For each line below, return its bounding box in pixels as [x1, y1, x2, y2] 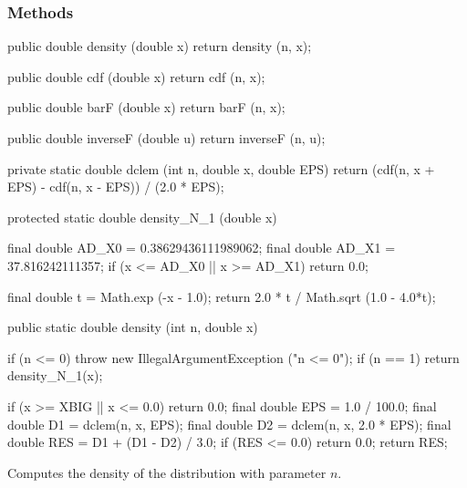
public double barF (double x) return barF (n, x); [7, 98, 285, 117]
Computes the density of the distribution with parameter [7, 462, 327, 482]
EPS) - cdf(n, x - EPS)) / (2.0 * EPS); [7, 177, 224, 196]
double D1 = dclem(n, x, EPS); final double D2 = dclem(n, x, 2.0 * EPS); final [7, 414, 451, 433]
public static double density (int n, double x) [7, 317, 258, 337]
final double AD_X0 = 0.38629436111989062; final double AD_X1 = [7, 238, 396, 257]
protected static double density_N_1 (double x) [7, 207, 277, 226]
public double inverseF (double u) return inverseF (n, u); [7, 129, 326, 147]
